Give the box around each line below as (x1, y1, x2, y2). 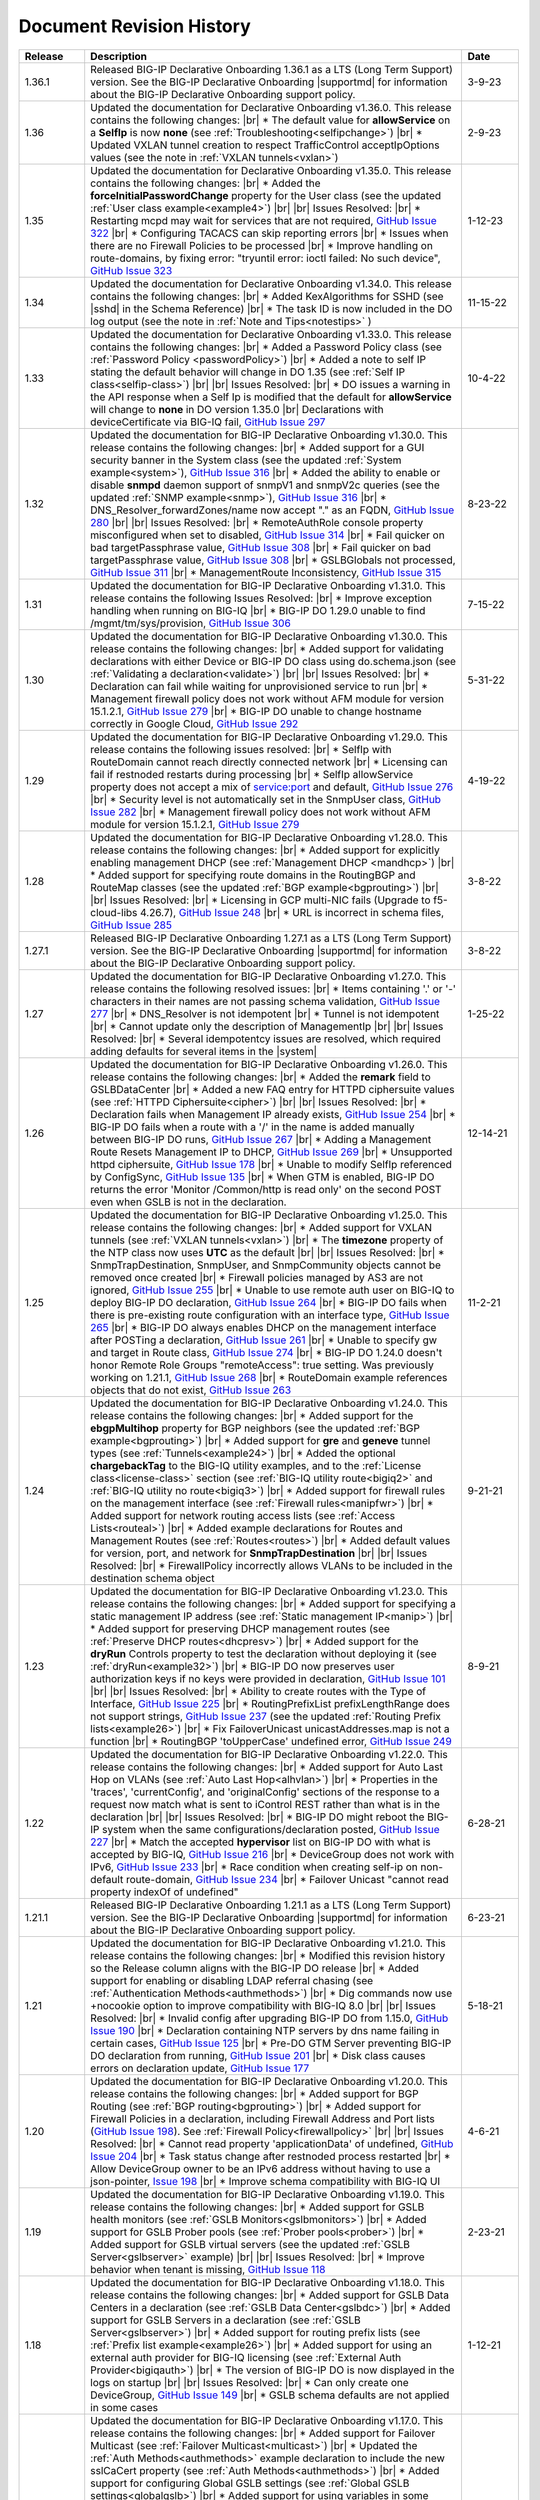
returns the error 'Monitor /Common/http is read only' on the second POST (90, 1182, 442, 1196)
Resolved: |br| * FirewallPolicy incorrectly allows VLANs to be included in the (90, 1558, 453, 1572)
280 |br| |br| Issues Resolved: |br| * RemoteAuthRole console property (90, 515, 424, 529)
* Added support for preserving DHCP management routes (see (90, 1621, 390, 1635)
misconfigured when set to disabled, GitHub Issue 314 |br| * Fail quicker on (90, 528, 445, 542)
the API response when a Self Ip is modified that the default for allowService (90, 390, 452, 404)
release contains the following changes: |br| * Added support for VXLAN (90, 1220, 433, 1234)
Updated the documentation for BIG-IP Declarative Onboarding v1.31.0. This (90, 578, 446, 592)
